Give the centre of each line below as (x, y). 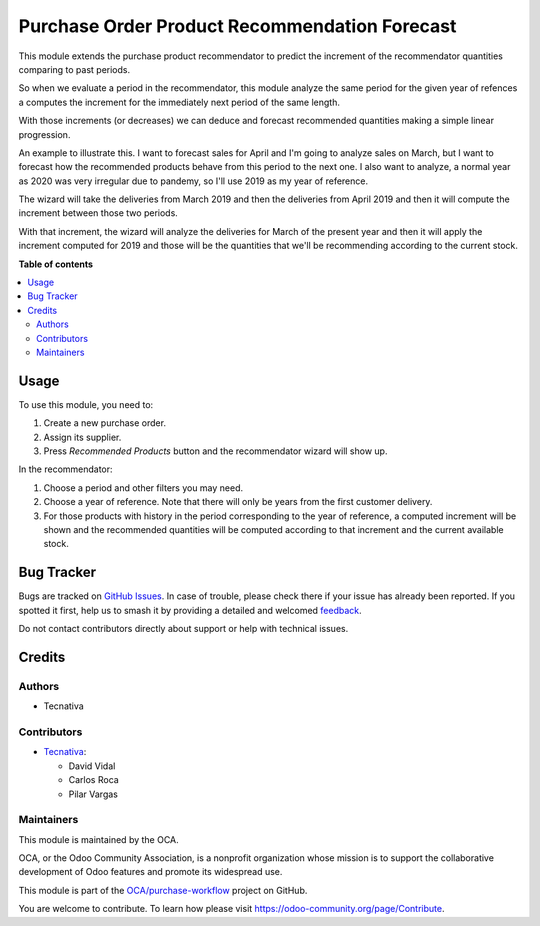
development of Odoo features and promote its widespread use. (150, 872)
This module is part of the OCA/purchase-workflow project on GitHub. (163, 890)
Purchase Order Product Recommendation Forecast (237, 26)
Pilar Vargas (93, 794)
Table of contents (56, 264)
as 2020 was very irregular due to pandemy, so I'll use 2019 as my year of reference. (193, 181)
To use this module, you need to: (86, 404)
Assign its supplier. (82, 437)
